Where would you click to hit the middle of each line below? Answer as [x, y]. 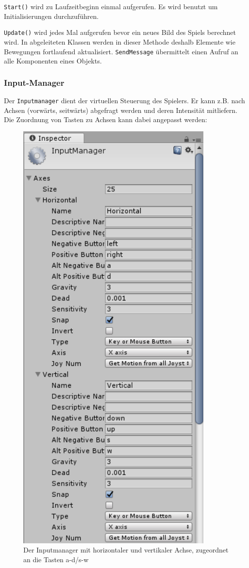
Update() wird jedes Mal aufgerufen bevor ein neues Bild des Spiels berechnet [120, 32]
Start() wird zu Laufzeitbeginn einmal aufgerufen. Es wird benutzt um [111, 6]
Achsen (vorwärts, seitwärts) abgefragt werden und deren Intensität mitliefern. [121, 110]
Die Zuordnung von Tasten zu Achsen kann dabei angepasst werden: [106, 119]
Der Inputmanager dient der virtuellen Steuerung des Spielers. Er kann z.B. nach [124, 100]
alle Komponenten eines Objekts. [53, 61]
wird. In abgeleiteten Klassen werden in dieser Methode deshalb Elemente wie [120, 41]
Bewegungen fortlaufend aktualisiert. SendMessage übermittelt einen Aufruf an [121, 51]
